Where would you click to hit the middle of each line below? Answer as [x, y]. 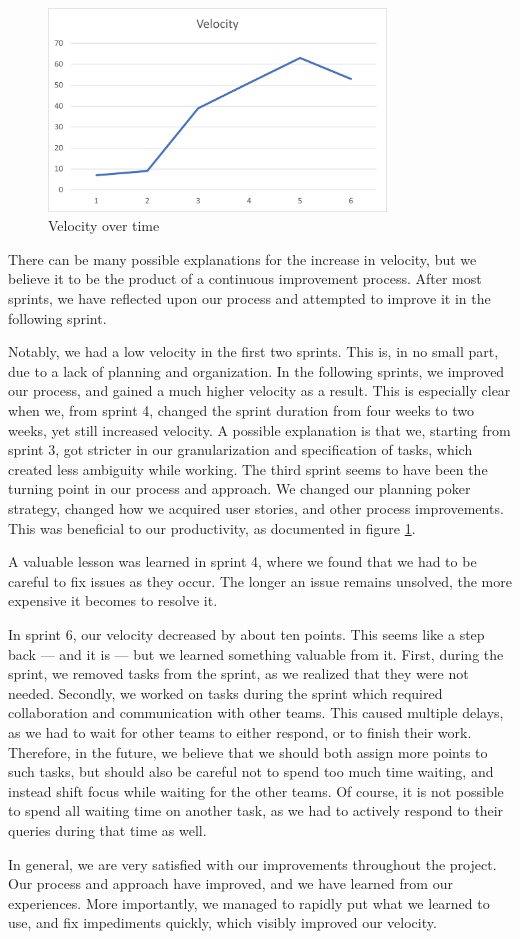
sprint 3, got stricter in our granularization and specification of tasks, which [240, 449]
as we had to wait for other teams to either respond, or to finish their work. [240, 731]
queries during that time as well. [107, 829]
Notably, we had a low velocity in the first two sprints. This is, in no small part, [253, 351]
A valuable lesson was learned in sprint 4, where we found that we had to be [242, 561]
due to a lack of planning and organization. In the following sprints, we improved [256, 370]
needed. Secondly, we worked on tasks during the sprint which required [225, 692]
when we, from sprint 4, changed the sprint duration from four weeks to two [241, 410]
